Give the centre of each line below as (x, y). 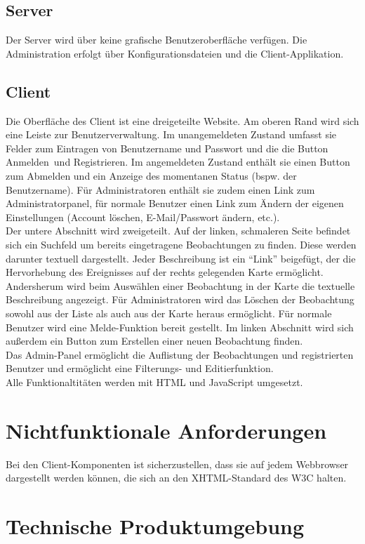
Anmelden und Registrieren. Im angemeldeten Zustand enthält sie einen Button (178, 162)
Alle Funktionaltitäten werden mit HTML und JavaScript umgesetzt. (154, 382)
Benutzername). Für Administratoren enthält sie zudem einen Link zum (160, 189)
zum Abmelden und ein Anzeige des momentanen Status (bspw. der (151, 175)
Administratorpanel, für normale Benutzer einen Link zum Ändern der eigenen (175, 203)
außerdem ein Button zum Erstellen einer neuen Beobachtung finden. (154, 341)
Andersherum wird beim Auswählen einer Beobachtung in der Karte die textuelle (180, 285)
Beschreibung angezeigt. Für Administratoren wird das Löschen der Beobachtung (180, 299)
